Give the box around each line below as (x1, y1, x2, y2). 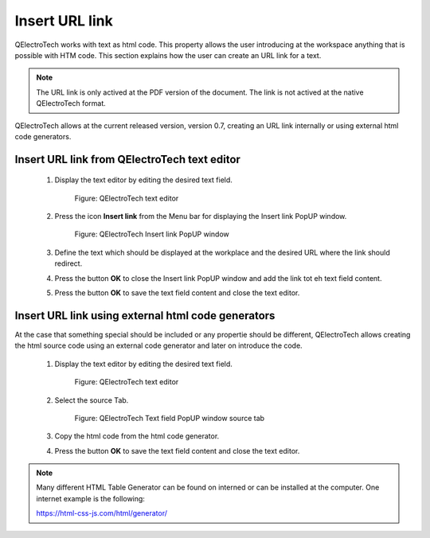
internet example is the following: (36, 493, 145, 503)
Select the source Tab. (54, 395, 129, 405)
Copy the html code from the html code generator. (54, 431, 220, 441)
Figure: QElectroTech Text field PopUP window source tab (74, 413, 265, 423)
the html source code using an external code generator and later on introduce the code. (14, 341, 303, 350)
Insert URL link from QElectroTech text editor (14, 152, 240, 166)
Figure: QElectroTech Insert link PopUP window (74, 229, 230, 239)
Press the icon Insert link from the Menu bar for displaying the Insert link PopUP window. (54, 212, 347, 221)
